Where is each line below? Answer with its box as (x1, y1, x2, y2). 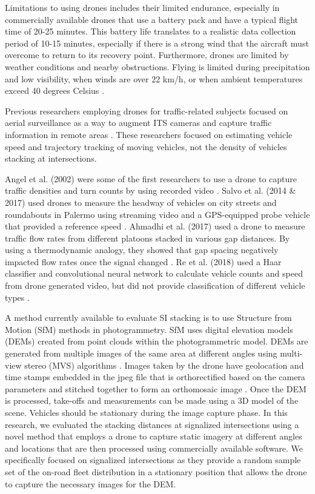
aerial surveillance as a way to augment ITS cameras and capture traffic (5, 116, 272, 129)
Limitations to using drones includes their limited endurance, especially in (5, 1, 280, 13)
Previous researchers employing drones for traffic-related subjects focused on (5, 104, 288, 117)
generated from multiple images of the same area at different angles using (5, 347, 277, 360)
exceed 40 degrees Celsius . (5, 84, 104, 97)
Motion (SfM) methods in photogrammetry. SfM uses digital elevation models (5, 323, 293, 335)
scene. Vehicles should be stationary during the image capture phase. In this (5, 406, 288, 418)
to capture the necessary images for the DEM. (5, 477, 176, 490)
